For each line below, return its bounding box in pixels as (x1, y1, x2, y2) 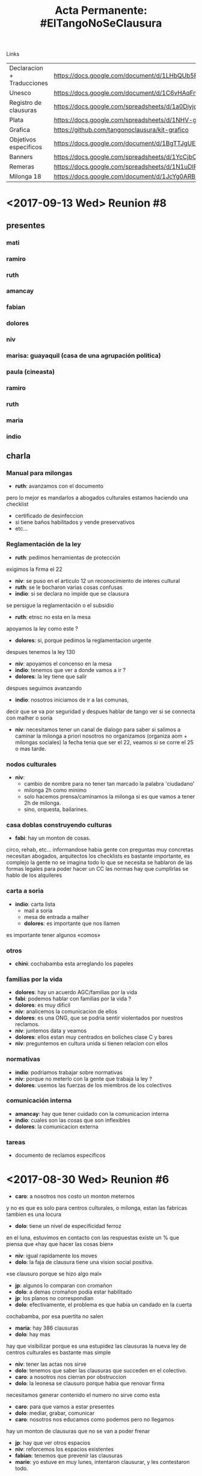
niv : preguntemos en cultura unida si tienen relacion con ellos (14, 1040, 168, 1047)
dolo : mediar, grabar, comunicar (14, 1410, 95, 1417)
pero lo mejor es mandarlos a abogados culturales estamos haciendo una (6, 494, 188, 502)
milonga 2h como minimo (23, 786, 87, 794)
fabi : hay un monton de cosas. (14, 835, 91, 842)
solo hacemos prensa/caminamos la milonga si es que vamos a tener (23, 793, 195, 800)
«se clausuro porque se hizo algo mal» (6, 1270, 102, 1277)
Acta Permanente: (55, 4, 147, 17)
